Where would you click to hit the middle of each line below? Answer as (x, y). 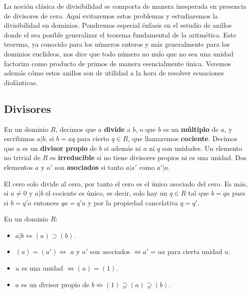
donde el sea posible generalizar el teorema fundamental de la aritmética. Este (120, 34)
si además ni (123, 148)
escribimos (19, 138)
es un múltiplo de (191, 129)
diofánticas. (21, 82)
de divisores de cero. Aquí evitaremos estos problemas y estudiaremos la (111, 15)
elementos (18, 167)
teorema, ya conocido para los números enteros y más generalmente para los (117, 44)
